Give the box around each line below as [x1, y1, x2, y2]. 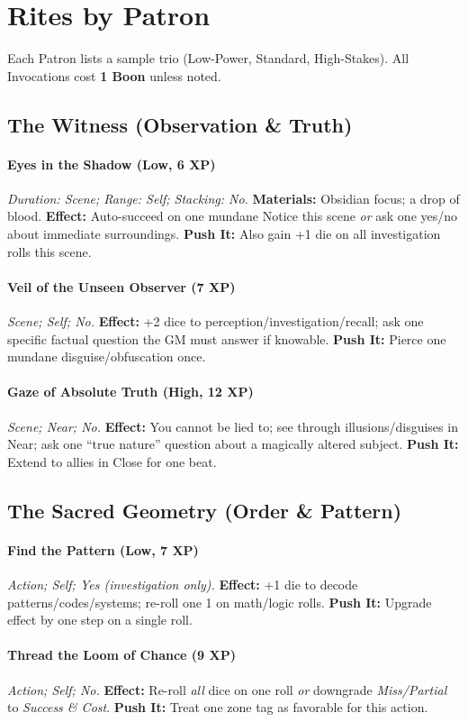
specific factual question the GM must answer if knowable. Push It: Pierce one [7, 329, 446, 348]
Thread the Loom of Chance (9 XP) [7, 645, 236, 664]
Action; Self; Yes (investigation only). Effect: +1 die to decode [7, 575, 358, 593]
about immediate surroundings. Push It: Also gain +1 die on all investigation [7, 224, 441, 243]
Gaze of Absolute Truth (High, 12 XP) [7, 382, 254, 401]
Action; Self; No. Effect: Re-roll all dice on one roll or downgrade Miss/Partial [7, 680, 447, 699]
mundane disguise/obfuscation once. [7, 347, 206, 366]
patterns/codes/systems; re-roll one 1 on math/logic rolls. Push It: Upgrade [7, 592, 432, 611]
